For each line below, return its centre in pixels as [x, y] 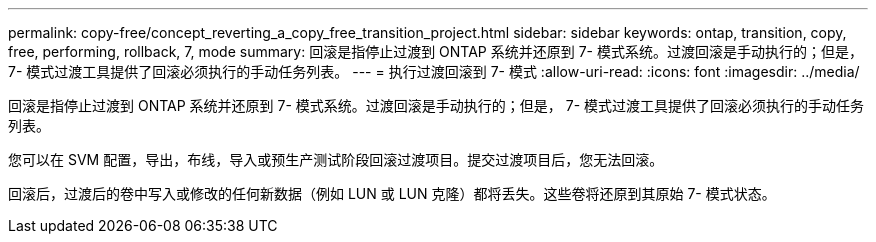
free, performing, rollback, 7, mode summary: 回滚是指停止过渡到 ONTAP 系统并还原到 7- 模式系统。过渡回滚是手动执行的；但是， [435, 51]
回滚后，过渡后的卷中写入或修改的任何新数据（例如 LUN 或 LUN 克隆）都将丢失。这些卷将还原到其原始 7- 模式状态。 [392, 193]
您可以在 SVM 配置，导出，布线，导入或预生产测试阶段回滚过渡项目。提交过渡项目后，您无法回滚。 [336, 159]
